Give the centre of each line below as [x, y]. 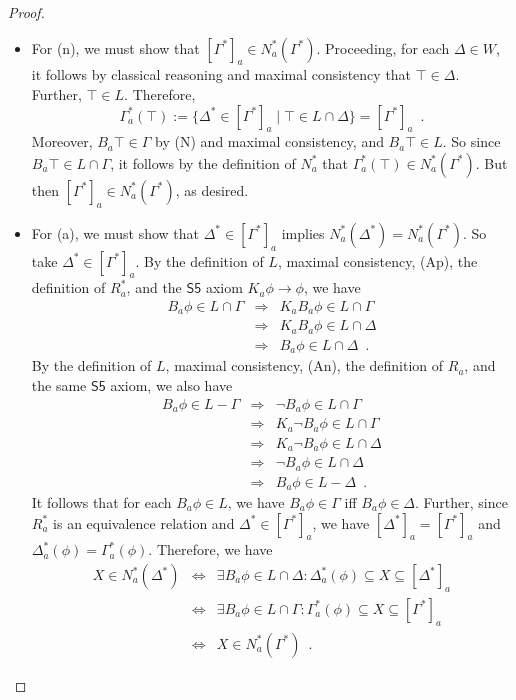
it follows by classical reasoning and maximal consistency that [221, 74]
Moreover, [62, 141]
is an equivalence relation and [144, 522]
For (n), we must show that [115, 47]
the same [59, 385]
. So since [471, 141]
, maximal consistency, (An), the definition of [304, 365]
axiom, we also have [171, 385]
